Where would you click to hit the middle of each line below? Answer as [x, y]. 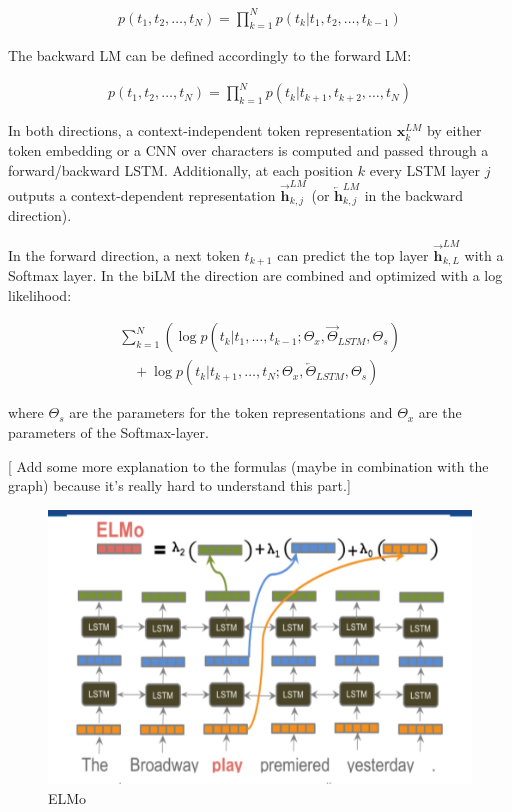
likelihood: [40, 294]
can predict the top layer [353, 254]
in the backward [414, 194]
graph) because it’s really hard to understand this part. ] [179, 485]
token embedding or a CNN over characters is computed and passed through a [248, 150]
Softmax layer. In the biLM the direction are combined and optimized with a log [255, 275]
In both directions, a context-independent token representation [200, 130]
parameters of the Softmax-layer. [108, 432]
